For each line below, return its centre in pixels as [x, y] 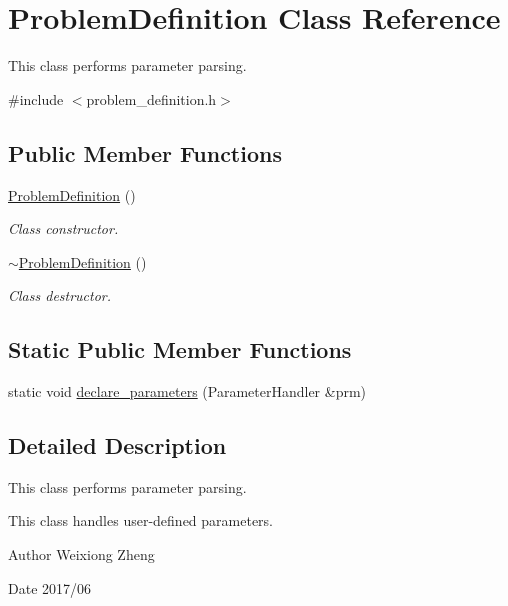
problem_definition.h [151, 98]
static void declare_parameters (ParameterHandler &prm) [187, 391]
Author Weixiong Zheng [81, 554]
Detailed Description [117, 445]
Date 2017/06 [50, 587]
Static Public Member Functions [180, 349]
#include [36, 98]
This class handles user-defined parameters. [141, 520]
